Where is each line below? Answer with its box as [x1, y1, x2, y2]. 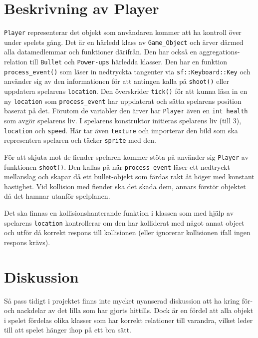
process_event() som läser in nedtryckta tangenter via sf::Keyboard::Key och [4, 66, 251, 76]
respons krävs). [4, 237, 50, 247]
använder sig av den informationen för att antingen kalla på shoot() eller [4, 76, 229, 86]
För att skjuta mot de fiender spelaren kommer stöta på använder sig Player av [4, 151, 249, 162]
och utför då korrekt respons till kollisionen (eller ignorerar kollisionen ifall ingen [4, 227, 251, 238]
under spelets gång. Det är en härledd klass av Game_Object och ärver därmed [4, 36, 244, 47]
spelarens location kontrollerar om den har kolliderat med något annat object [4, 217, 245, 228]
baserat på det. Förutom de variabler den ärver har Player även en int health [4, 105, 248, 116]
